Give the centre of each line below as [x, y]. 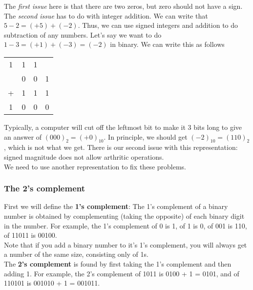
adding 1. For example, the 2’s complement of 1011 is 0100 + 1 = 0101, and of [122, 273]
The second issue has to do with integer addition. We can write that [106, 15]
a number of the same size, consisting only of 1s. [76, 254]
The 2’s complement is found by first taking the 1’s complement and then [118, 263]
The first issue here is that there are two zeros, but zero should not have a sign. [123, 6]
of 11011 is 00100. [31, 235]
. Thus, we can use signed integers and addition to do [158, 25]
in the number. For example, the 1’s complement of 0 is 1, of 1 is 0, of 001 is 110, [126, 225]
